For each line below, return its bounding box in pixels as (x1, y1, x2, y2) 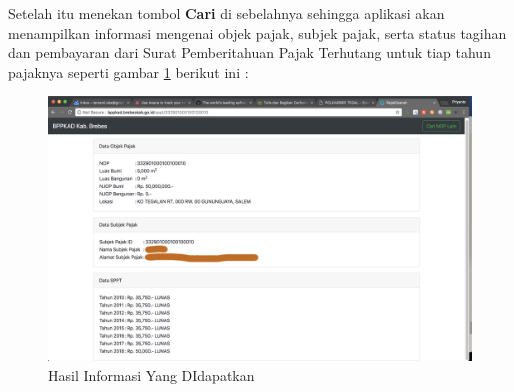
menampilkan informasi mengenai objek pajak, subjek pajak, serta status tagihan (8, 22, 507, 43)
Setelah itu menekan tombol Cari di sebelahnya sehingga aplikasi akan (8, 3, 445, 23)
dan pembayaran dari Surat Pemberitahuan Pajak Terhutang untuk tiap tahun (8, 42, 491, 63)
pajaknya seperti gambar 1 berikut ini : (8, 61, 249, 82)
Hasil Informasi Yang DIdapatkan (48, 364, 255, 385)
